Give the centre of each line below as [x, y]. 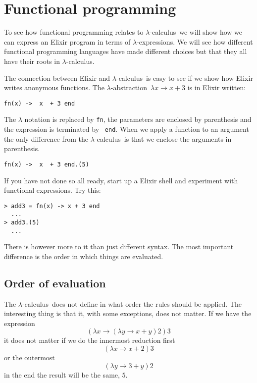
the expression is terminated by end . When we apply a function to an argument [127, 129]
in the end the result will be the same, [62, 374]
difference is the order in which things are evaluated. [84, 256]
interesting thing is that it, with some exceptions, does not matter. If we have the [128, 313]
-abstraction [129, 87]
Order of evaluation [55, 283]
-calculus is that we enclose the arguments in [163, 138]
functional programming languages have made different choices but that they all [126, 51]
